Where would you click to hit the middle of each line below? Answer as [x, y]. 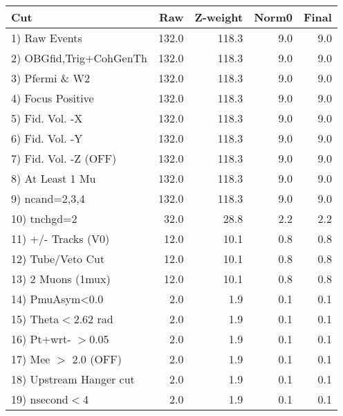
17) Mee [31, 359]
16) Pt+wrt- [41, 339]
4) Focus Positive [53, 98]
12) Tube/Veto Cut [58, 259]
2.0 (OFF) [97, 359]
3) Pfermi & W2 [51, 78]
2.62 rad [93, 319]
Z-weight [219, 17]
